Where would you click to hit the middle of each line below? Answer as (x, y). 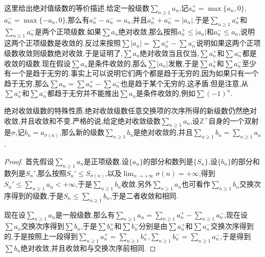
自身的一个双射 (234, 120)
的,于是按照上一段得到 (41, 236)
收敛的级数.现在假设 (37, 63)
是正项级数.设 (106, 161)
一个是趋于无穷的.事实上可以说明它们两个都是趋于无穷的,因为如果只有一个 (135, 73)
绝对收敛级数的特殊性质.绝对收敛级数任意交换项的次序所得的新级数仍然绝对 (130, 110)
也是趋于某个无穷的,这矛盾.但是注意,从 (184, 83)
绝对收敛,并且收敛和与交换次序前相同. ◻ (88, 248)
